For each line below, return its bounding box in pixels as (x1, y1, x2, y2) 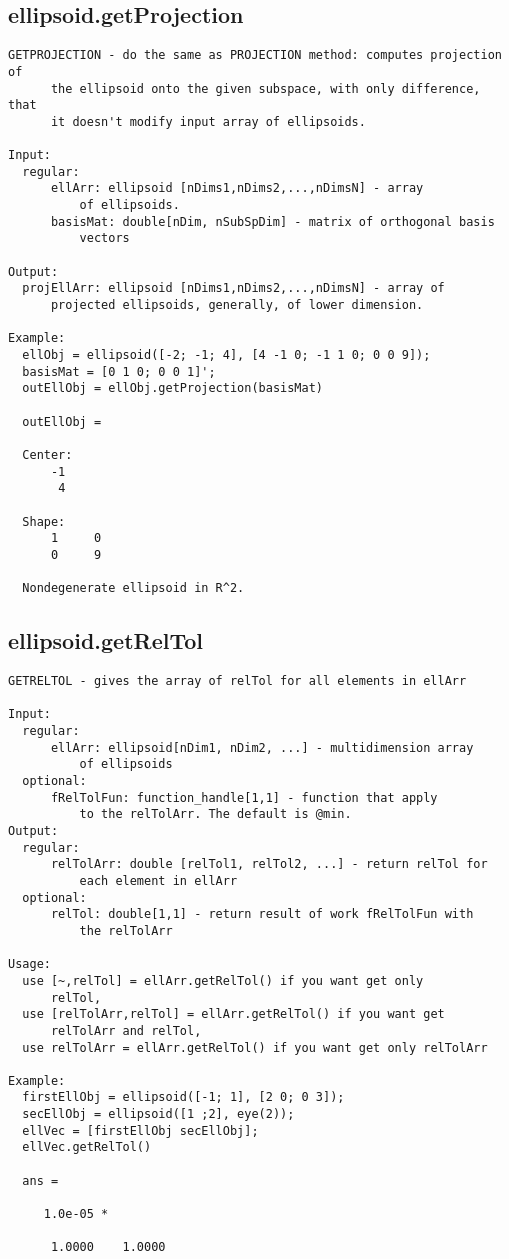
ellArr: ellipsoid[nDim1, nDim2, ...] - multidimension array (50, 740, 474, 755)
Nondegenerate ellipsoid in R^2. (22, 581, 245, 596)
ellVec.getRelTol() (22, 1140, 152, 1155)
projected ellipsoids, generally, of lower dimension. (50, 298, 424, 313)
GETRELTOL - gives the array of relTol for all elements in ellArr (8, 674, 467, 689)
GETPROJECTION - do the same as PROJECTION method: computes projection (8, 48, 502, 63)
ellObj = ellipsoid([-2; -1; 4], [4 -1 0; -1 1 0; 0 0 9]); (22, 348, 431, 363)
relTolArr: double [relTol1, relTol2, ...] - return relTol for (50, 857, 488, 872)
